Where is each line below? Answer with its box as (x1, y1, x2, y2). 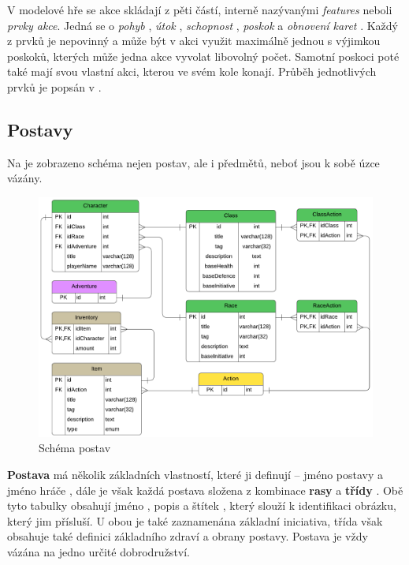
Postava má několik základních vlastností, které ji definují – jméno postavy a (7, 466, 384, 482)
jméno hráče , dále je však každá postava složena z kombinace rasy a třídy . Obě (7, 481, 403, 498)
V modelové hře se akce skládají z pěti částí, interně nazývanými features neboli (7, 2, 392, 17)
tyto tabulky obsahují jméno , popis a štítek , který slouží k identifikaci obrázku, (7, 497, 396, 514)
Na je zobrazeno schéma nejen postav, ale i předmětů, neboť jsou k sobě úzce (7, 154, 380, 170)
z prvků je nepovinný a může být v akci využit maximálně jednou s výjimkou (7, 32, 381, 49)
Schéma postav (39, 440, 111, 456)
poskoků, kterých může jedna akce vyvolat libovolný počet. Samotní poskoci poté (7, 47, 400, 64)
